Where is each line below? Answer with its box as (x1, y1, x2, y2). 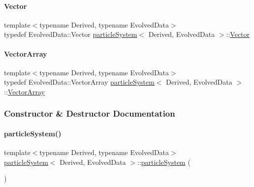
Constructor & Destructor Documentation (4, 107, 175, 120)
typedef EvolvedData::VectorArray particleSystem (4, 77, 155, 87)
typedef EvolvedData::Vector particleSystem (4, 29, 137, 39)
